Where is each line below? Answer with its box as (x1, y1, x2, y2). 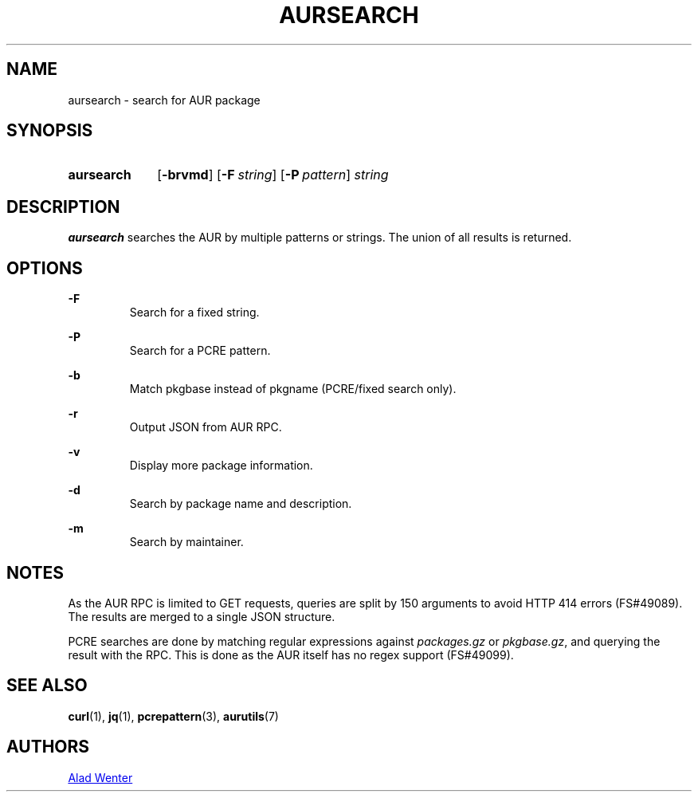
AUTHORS (6, 737, 90, 757)
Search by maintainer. (129, 535, 244, 549)
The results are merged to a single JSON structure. (68, 609, 335, 623)
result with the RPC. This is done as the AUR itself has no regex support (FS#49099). (68, 647, 514, 662)
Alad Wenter (68, 770, 133, 784)
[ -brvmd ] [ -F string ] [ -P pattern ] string (157, 167, 389, 183)
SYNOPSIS (6, 120, 93, 141)
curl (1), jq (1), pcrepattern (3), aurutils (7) (68, 709, 279, 723)
